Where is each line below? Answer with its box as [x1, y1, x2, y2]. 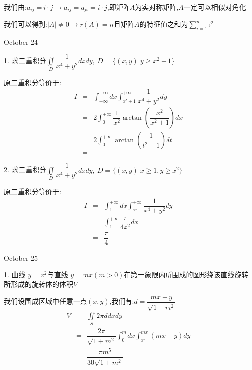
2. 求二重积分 [4, 164, 46, 175]
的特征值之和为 [139, 19, 188, 29]
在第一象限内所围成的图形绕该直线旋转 [124, 269, 249, 279]
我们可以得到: [4, 19, 47, 29]
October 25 [4, 253, 38, 263]
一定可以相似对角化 [183, 2, 246, 12]
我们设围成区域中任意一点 [4, 296, 87, 306]
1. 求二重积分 [4, 55, 46, 66]
